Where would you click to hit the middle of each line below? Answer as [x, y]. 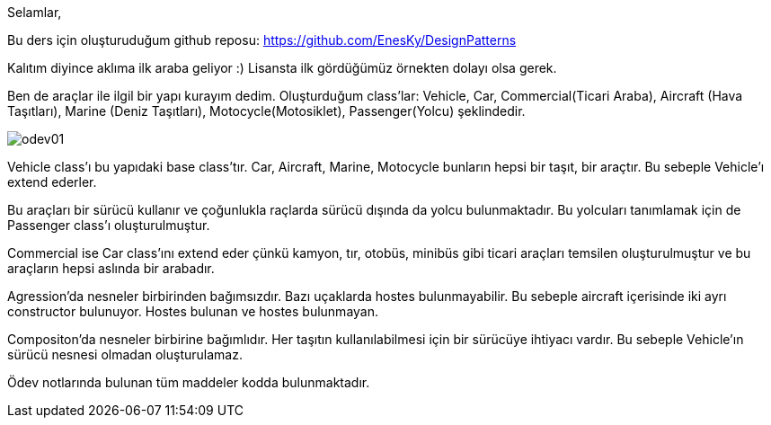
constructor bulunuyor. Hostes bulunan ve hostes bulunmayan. [193, 311]
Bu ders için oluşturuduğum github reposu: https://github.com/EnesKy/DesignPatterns [262, 40]
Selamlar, [35, 12]
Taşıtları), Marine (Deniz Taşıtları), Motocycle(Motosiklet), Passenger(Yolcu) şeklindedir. [266, 111]
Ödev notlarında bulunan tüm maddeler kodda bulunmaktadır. [189, 382]
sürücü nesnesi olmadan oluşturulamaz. [125, 354]
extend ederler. [52, 182]
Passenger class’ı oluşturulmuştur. [109, 225]
